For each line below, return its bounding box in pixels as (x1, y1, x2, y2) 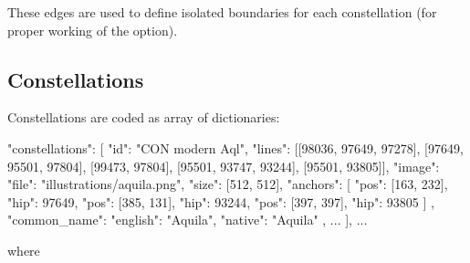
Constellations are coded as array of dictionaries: (7, 108, 280, 127)
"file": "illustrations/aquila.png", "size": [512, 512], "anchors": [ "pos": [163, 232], (7, 174, 448, 194)
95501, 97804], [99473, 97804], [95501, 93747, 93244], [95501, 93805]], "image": (7, 156, 440, 175)
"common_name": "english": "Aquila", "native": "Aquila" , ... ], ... (7, 210, 368, 229)
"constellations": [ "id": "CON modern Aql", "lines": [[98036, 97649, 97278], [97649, (7, 138, 464, 157)
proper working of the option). (7, 20, 178, 39)
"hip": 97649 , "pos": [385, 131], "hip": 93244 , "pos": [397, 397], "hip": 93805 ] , (7, 192, 434, 211)
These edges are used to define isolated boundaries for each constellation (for (7, 3, 437, 21)
